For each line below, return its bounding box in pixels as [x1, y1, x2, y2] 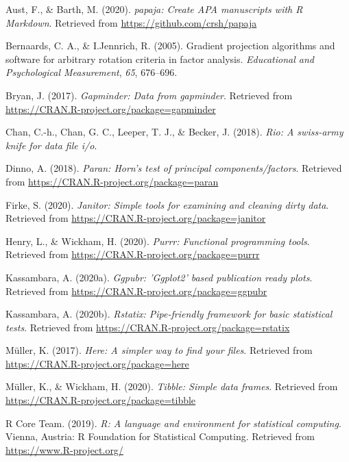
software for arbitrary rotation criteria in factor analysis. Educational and [5, 51, 314, 66]
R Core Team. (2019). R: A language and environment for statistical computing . [5, 415, 341, 430]
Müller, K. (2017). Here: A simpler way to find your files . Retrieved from [5, 343, 313, 357]
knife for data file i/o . [5, 138, 97, 152]
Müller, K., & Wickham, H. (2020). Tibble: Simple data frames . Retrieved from [5, 379, 338, 394]
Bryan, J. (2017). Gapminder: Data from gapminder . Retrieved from [5, 88, 293, 102]
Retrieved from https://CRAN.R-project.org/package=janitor [5, 211, 266, 225]
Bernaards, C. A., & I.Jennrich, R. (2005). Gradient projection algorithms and [5, 38, 335, 53]
